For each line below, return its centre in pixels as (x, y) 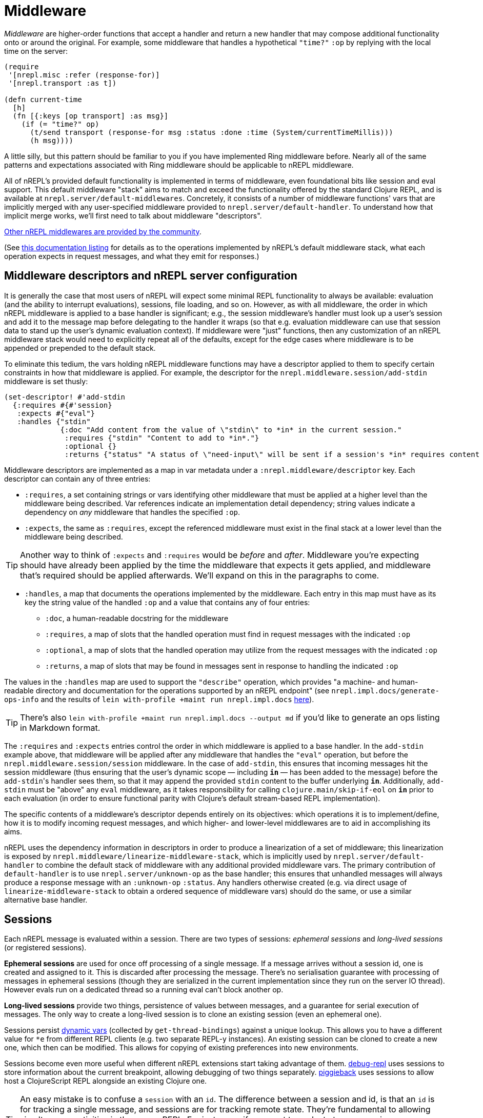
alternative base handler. (46, 900)
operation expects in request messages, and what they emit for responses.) (132, 256)
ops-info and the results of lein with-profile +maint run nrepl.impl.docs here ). (159, 699)
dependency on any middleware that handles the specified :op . (133, 512)
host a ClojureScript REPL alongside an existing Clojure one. (106, 1081)
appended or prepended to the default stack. (80, 348)
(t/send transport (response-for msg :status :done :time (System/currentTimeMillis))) (212, 132)
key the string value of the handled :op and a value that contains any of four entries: (167, 602)
